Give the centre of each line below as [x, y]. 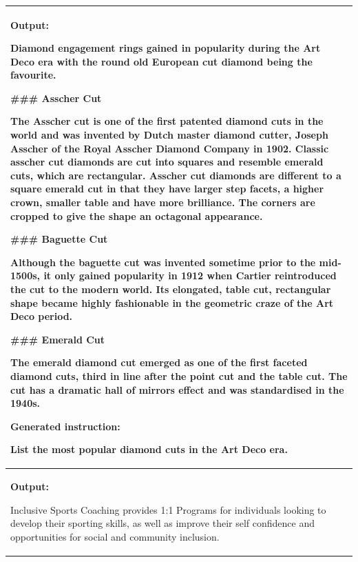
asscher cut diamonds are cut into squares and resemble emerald [167, 162]
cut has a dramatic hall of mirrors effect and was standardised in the [177, 389]
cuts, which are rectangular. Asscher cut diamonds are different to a [176, 175]
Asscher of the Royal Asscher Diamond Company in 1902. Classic [170, 148]
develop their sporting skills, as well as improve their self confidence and [162, 523]
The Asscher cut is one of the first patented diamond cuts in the [167, 121]
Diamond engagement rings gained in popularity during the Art [166, 48]
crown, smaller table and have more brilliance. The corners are [163, 202]
